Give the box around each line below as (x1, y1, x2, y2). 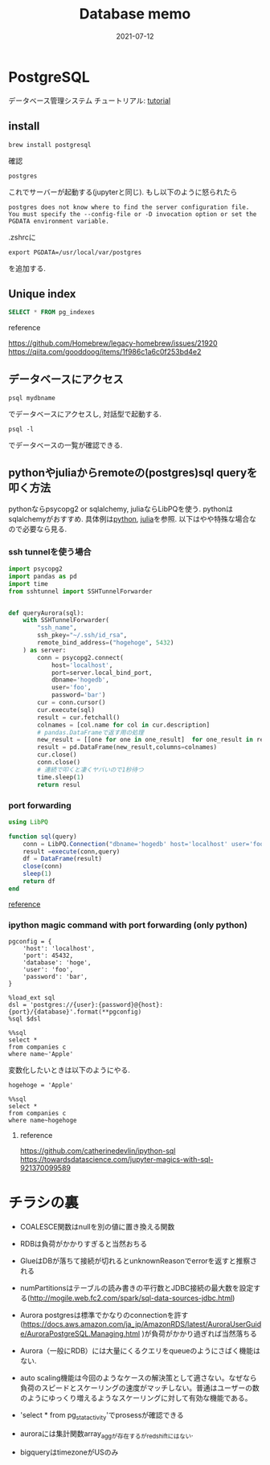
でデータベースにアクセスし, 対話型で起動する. (8, 409, 162, 419)
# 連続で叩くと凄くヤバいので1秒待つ (37, 765, 144, 774)
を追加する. (8, 263, 47, 273)
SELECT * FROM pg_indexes (8, 309, 95, 317)
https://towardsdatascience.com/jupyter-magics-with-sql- (19, 1155, 214, 1164)
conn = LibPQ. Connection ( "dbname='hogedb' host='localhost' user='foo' (22, 840, 268, 848)
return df (22, 878, 56, 886)
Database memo (79, 5, 191, 23)
